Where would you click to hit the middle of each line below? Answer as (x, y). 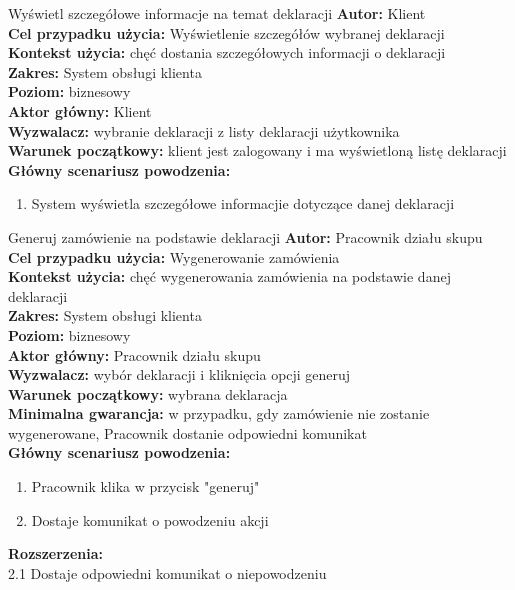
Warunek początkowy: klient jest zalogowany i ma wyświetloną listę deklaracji (257, 150)
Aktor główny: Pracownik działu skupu (134, 354)
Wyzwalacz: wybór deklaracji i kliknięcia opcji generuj (179, 374)
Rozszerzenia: (56, 553)
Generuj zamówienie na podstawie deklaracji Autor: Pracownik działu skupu (245, 236)
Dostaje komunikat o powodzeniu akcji (150, 519)
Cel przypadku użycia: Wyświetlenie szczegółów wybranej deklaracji (226, 32)
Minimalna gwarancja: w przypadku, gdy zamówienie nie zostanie (219, 413)
